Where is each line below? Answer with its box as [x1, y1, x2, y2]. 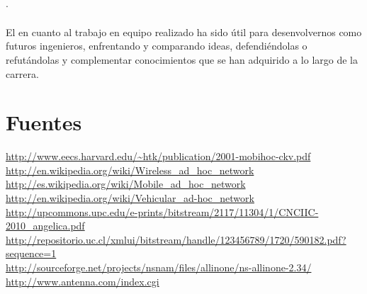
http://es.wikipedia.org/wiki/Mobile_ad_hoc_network [6, 176, 246, 191]
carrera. [6, 66, 39, 81]
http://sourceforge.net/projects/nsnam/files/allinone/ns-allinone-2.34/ [6, 260, 312, 275]
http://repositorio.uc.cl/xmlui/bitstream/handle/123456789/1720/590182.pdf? [6, 232, 346, 247]
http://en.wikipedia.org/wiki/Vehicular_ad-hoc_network [6, 191, 254, 205]
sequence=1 [6, 246, 57, 261]
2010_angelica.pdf [6, 218, 85, 233]
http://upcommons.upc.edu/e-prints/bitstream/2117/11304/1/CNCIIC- [6, 204, 319, 219]
